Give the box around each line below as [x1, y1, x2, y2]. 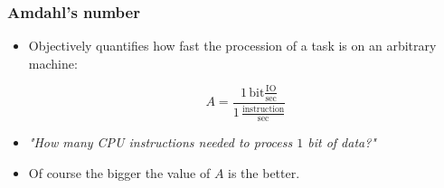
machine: [28, 53, 78, 72]
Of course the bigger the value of [28, 163, 211, 182]
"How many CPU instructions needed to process [28, 132, 293, 151]
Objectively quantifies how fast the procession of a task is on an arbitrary [28, 36, 437, 55]
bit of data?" [307, 132, 376, 151]
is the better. [228, 163, 300, 182]
